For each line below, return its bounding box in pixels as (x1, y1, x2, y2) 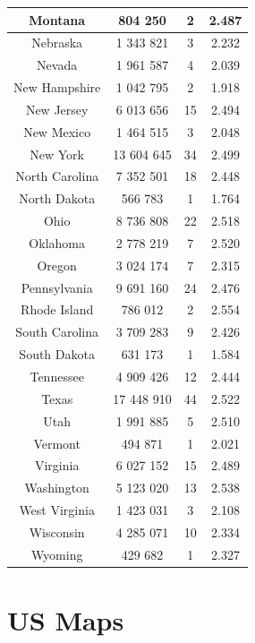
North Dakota (19, 189, 96, 208)
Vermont (33, 433, 81, 452)
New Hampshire (13, 78, 101, 97)
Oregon (37, 255, 77, 274)
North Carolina (15, 167, 99, 185)
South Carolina (15, 322, 98, 341)
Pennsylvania (21, 278, 93, 296)
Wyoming (30, 544, 83, 563)
